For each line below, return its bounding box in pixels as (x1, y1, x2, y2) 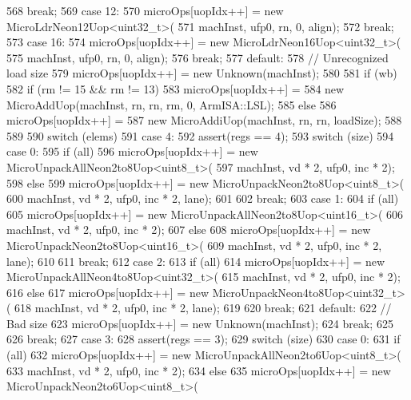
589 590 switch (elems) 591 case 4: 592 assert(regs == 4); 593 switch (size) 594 (6, 127, 394, 144)
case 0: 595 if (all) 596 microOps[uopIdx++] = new (6, 143, 258, 160)
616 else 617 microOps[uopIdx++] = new (6, 283, 209, 300)
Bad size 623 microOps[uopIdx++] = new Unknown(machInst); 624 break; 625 (6, 315, 393, 331)
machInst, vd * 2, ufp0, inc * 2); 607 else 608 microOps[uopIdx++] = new (6, 221, 371, 238)
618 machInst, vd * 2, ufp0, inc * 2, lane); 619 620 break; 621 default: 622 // (14, 299, 392, 316)
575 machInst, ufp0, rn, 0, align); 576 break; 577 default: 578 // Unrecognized (6, 49, 389, 65)
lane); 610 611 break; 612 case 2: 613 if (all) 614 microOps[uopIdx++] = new (6, 252, 385, 269)
